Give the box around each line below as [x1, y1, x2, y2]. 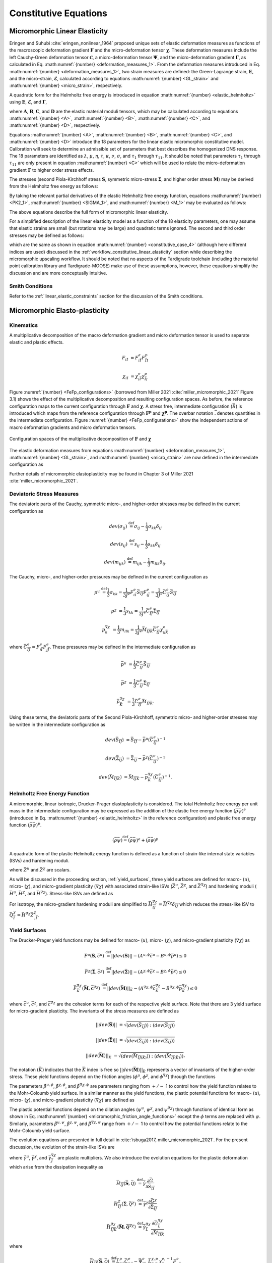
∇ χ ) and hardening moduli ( [200, 883, 257, 889]
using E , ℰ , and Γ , [9, 99, 47, 105]
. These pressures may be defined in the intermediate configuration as [49, 644, 196, 650]
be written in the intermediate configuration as [9, 721, 106, 727]
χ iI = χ [122, 373, 139, 380]
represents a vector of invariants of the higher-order [147, 1066, 255, 1073]
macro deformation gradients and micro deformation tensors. [9, 424, 137, 430]
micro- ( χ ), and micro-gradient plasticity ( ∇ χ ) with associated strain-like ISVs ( [9, 883, 172, 889]
